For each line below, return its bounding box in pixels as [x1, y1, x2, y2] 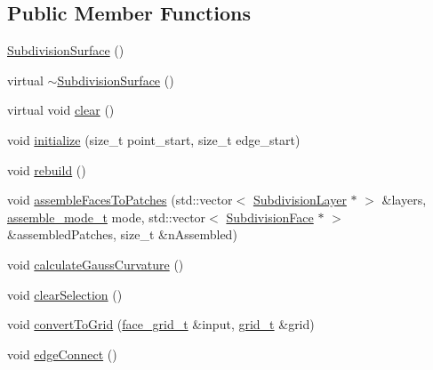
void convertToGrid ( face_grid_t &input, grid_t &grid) [7, 315, 315, 334]
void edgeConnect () [7, 344, 117, 363]
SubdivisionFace [226, 207, 314, 226]
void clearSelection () [7, 285, 123, 303]
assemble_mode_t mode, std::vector [7, 207, 206, 226]
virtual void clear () [7, 101, 115, 119]
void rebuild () [7, 160, 86, 179]
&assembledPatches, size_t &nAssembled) [7, 225, 237, 244]
